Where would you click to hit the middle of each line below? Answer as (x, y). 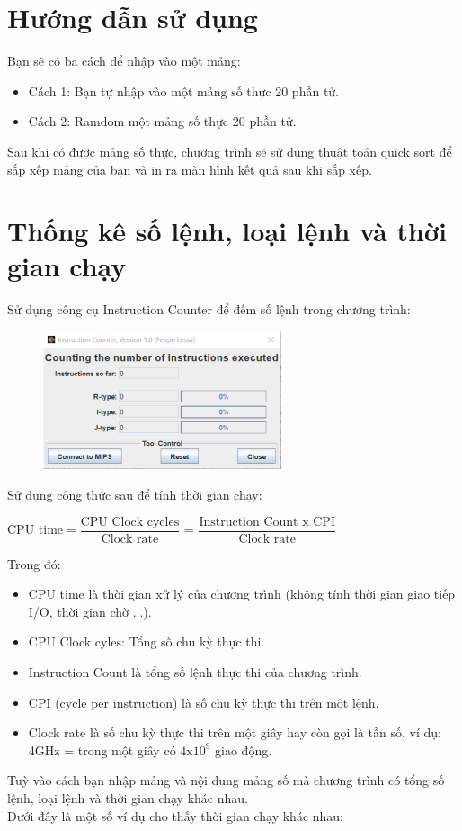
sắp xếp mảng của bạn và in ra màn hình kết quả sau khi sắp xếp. (190, 169)
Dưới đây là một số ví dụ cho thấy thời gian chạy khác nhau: (176, 815)
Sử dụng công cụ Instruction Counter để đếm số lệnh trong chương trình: (209, 309)
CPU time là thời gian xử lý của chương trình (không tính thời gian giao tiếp (242, 594)
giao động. (244, 750)
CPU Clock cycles (130, 522)
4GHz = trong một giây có (102, 750)
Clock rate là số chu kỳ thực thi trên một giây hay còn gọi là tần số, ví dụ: (235, 732)
